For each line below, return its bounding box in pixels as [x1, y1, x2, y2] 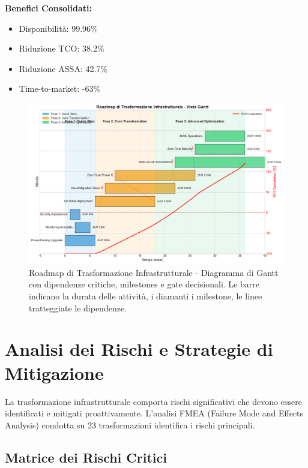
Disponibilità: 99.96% [19, 22, 98, 34]
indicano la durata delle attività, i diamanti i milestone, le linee [29, 290, 262, 302]
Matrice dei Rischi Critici [5, 448, 167, 466]
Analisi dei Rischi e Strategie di [5, 337, 273, 361]
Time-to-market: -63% [19, 82, 101, 95]
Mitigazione [5, 360, 104, 385]
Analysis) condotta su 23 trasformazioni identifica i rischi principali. [5, 418, 255, 431]
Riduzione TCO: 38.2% [19, 42, 104, 55]
